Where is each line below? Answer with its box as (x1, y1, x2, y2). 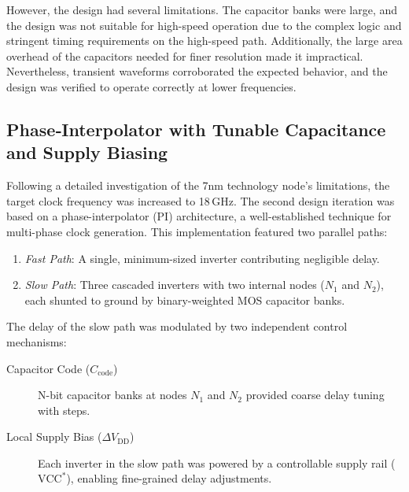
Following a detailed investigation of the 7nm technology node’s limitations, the (6, 177, 390, 194)
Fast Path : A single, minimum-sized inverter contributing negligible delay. (24, 250, 380, 266)
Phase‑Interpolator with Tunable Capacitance (6, 117, 386, 141)
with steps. (38, 401, 90, 418)
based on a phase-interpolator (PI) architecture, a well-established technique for (6, 208, 392, 224)
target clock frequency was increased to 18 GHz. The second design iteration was (6, 192, 395, 209)
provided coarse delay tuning (245, 387, 385, 403)
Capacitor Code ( (6, 360, 90, 376)
